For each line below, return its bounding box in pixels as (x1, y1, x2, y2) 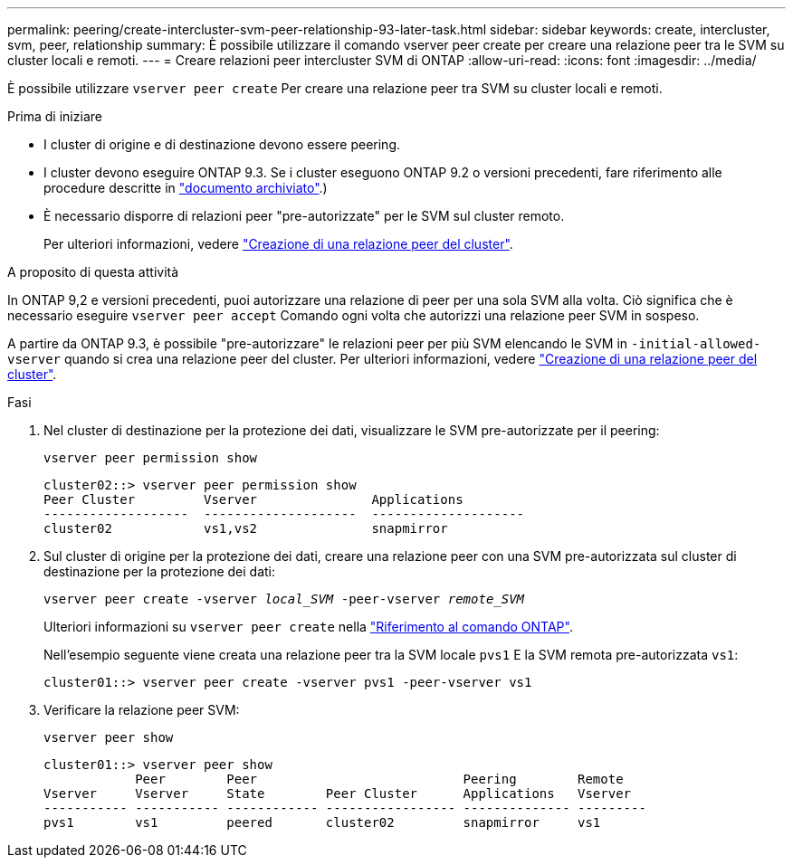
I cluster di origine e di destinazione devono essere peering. (43, 137, 401, 152)
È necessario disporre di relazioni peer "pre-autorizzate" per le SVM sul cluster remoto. (43, 208, 565, 223)
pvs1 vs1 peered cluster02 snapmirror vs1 (43, 815, 601, 830)
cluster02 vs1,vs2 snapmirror (43, 521, 448, 536)
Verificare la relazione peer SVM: (43, 702, 240, 718)
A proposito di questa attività (7, 264, 179, 280)
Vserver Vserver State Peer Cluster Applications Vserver (43, 786, 632, 801)
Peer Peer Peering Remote (135, 772, 624, 786)
